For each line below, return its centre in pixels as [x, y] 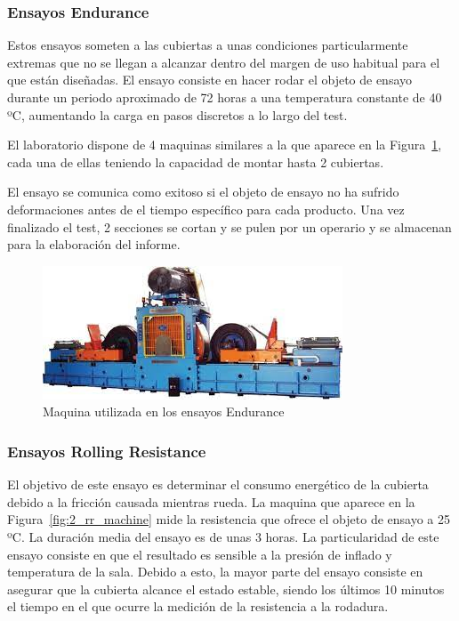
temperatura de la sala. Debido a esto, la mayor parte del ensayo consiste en [215, 572]
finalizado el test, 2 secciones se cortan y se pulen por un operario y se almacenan [229, 226]
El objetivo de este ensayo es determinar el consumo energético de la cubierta [218, 484]
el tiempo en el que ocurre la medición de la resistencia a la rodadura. [198, 606]
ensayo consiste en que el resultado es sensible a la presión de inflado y [200, 554]
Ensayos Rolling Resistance [107, 451]
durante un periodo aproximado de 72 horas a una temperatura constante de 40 [225, 97]
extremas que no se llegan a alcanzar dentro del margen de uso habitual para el [224, 62]
